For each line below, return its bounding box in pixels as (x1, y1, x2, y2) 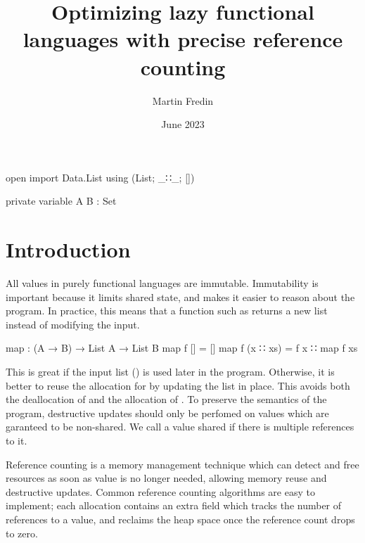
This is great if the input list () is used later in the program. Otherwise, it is (6, 364, 335, 378)
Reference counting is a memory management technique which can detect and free (6, 456, 359, 471)
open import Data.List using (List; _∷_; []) (6, 170, 195, 184)
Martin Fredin (152, 93, 214, 108)
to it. (6, 433, 27, 447)
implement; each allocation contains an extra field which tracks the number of (6, 498, 342, 513)
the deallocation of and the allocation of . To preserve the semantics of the (6, 392, 327, 407)
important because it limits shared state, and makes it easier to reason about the (6, 289, 355, 304)
